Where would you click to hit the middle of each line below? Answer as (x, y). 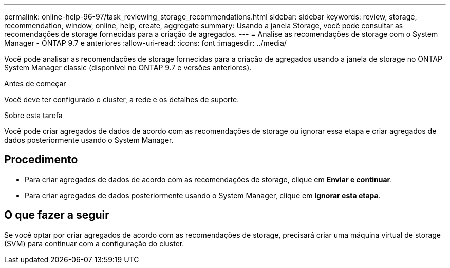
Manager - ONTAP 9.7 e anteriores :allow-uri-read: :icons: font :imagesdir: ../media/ (145, 43)
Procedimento (41, 160)
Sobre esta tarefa (33, 115)
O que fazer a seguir (57, 215)
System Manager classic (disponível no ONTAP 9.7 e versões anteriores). (128, 68)
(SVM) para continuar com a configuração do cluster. (94, 243)
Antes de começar (35, 83)
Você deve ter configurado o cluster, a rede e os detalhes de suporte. (122, 99)
